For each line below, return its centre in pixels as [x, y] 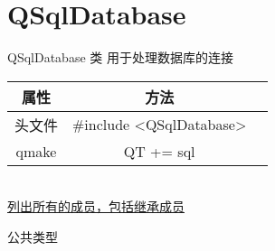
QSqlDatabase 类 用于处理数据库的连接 [120, 57]
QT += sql [159, 151]
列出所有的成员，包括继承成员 [96, 206]
